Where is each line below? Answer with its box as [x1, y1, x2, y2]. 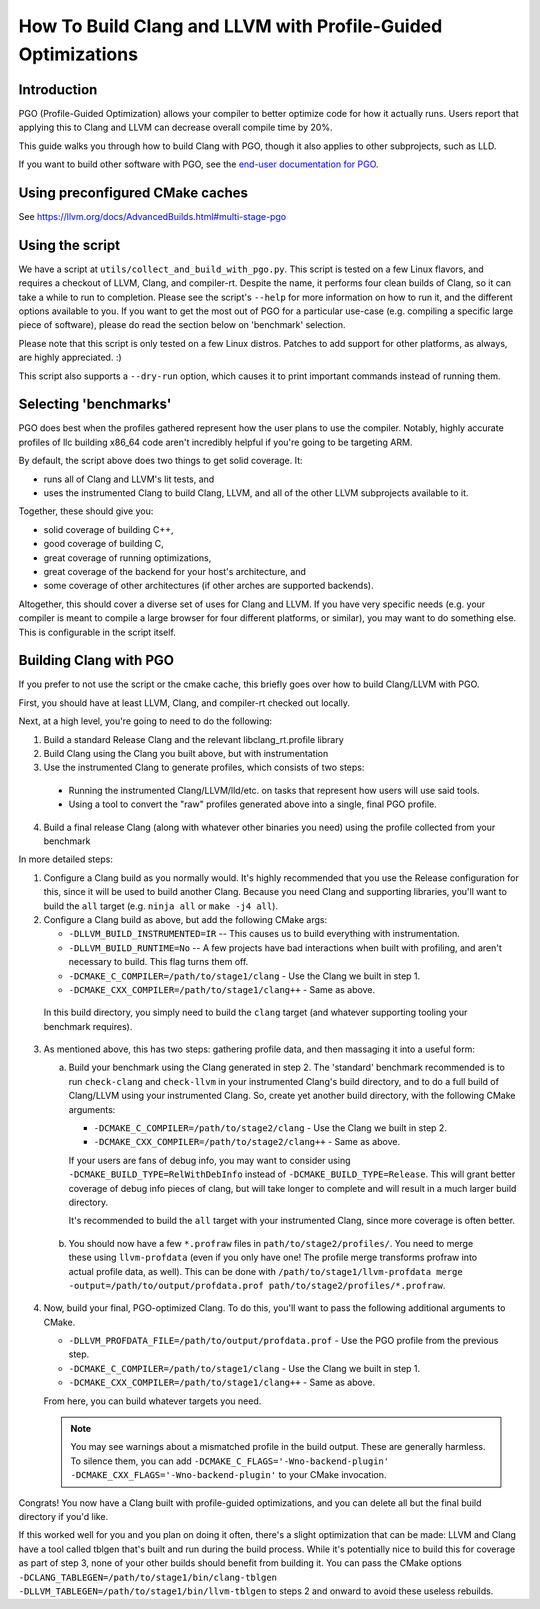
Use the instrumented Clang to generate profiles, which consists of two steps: [43, 761, 365, 774]
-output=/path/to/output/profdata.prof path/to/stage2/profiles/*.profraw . [68, 1279, 446, 1291]
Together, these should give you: [18, 505, 154, 517]
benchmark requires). [43, 1020, 133, 1032]
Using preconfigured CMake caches [18, 184, 249, 201]
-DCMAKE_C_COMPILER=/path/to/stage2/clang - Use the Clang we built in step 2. [93, 1122, 447, 1134]
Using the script [18, 236, 120, 254]
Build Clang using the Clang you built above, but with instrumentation [43, 748, 329, 760]
